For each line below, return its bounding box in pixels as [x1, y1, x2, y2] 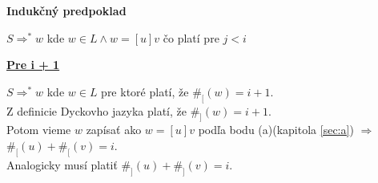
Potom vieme [6, 121, 71, 138]
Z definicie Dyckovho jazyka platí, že [6, 102, 187, 119]
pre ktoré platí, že [101, 83, 189, 100]
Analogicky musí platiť [6, 156, 118, 173]
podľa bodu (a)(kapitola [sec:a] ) [198, 121, 354, 138]
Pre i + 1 [6, 56, 60, 73]
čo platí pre [163, 29, 219, 46]
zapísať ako [86, 121, 142, 138]
